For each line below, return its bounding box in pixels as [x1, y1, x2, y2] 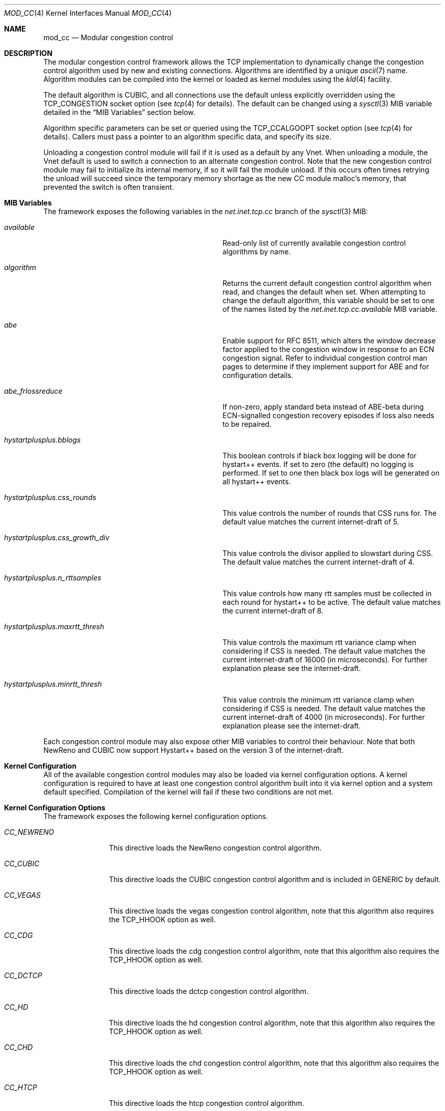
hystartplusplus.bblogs [4, 435, 81, 444]
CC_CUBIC [4, 859, 40, 868]
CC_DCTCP [4, 971, 42, 980]
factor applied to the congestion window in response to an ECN [222, 345, 434, 354]
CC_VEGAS [4, 891, 41, 899]
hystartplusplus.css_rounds [4, 493, 97, 502]
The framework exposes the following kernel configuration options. [43, 812, 268, 821]
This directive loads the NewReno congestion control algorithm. [109, 843, 322, 852]
